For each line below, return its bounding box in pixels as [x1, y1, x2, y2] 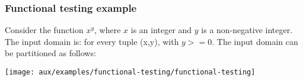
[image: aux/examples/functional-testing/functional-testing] [5, 68, 256, 76]
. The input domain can [212, 35, 298, 47]
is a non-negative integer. [201, 24, 293, 36]
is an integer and [130, 24, 192, 36]
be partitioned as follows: [5, 47, 96, 59]
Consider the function [5, 24, 84, 36]
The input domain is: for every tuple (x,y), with [5, 35, 179, 47]
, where [94, 24, 121, 36]
